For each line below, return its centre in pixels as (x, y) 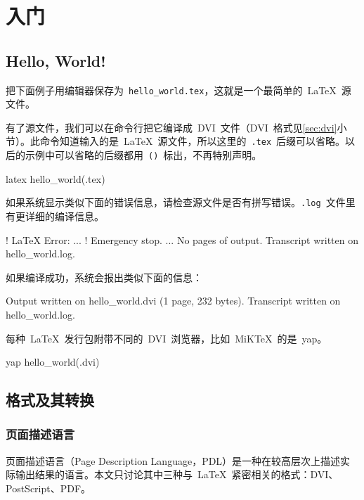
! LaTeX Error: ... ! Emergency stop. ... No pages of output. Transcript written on (182, 239)
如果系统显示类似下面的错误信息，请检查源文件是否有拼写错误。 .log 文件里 (181, 202)
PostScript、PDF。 (48, 488)
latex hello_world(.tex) (56, 178)
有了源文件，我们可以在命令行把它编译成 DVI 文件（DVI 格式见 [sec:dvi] (171, 127)
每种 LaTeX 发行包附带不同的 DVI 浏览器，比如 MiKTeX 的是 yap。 (167, 338)
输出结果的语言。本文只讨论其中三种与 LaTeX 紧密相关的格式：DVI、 (177, 474)
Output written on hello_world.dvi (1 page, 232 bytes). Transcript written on (173, 301)
